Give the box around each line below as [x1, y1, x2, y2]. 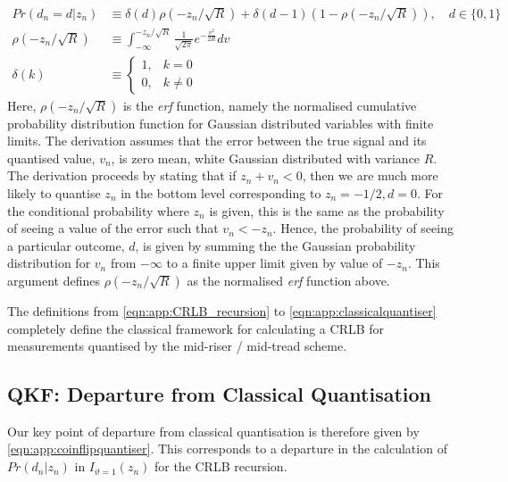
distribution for [7, 253, 91, 272]
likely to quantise [7, 183, 101, 202]
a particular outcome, [7, 236, 125, 254]
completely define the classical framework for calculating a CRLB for [7, 319, 385, 337]
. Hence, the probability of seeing [272, 219, 454, 237]
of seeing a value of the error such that [7, 219, 219, 237]
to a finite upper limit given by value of [166, 253, 383, 272]
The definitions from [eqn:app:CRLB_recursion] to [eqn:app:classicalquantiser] [7, 301, 437, 320]
